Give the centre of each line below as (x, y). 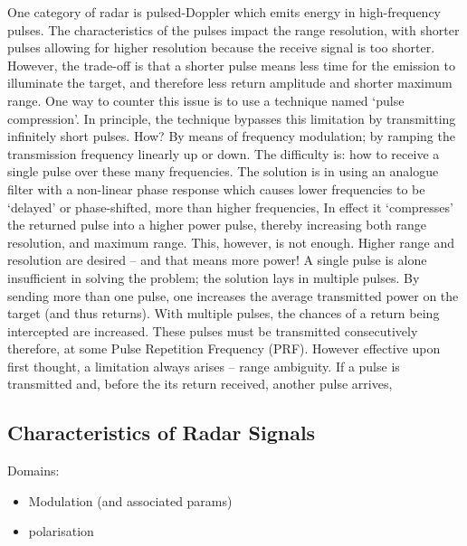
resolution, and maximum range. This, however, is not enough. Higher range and (231, 242)
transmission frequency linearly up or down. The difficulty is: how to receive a (224, 153)
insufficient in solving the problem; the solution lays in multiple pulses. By (214, 277)
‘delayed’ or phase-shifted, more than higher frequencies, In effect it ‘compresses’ (230, 207)
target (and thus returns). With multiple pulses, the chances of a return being (224, 313)
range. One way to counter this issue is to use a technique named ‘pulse (206, 100)
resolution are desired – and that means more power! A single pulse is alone (217, 260)
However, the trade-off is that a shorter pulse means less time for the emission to (231, 65)
